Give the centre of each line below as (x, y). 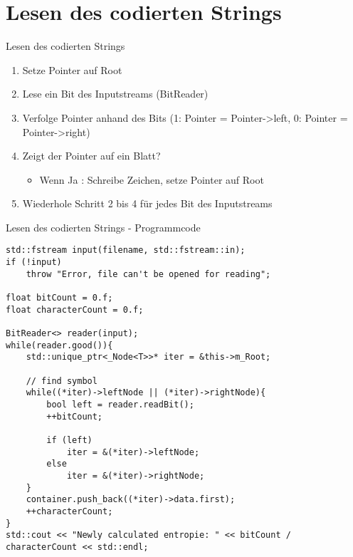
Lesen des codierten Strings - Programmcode (103, 227)
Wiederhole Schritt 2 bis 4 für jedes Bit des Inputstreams (147, 203)
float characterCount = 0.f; (75, 309)
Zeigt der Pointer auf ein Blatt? (91, 156)
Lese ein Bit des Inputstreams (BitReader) (115, 94)
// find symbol (62, 381)
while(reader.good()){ (59, 345)
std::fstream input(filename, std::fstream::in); (126, 250)
